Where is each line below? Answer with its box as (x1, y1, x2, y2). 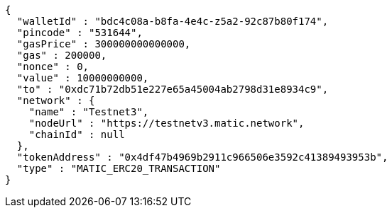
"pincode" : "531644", (16, 27, 143, 38)
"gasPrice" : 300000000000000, (16, 38, 191, 50)
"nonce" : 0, (16, 61, 89, 72)
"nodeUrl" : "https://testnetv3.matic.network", (28, 117, 305, 129)
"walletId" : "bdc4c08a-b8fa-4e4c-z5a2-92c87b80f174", (16, 16, 329, 27)
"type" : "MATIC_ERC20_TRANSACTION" (16, 163, 221, 174)
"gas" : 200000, (16, 50, 107, 61)
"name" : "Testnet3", (28, 106, 149, 117)
